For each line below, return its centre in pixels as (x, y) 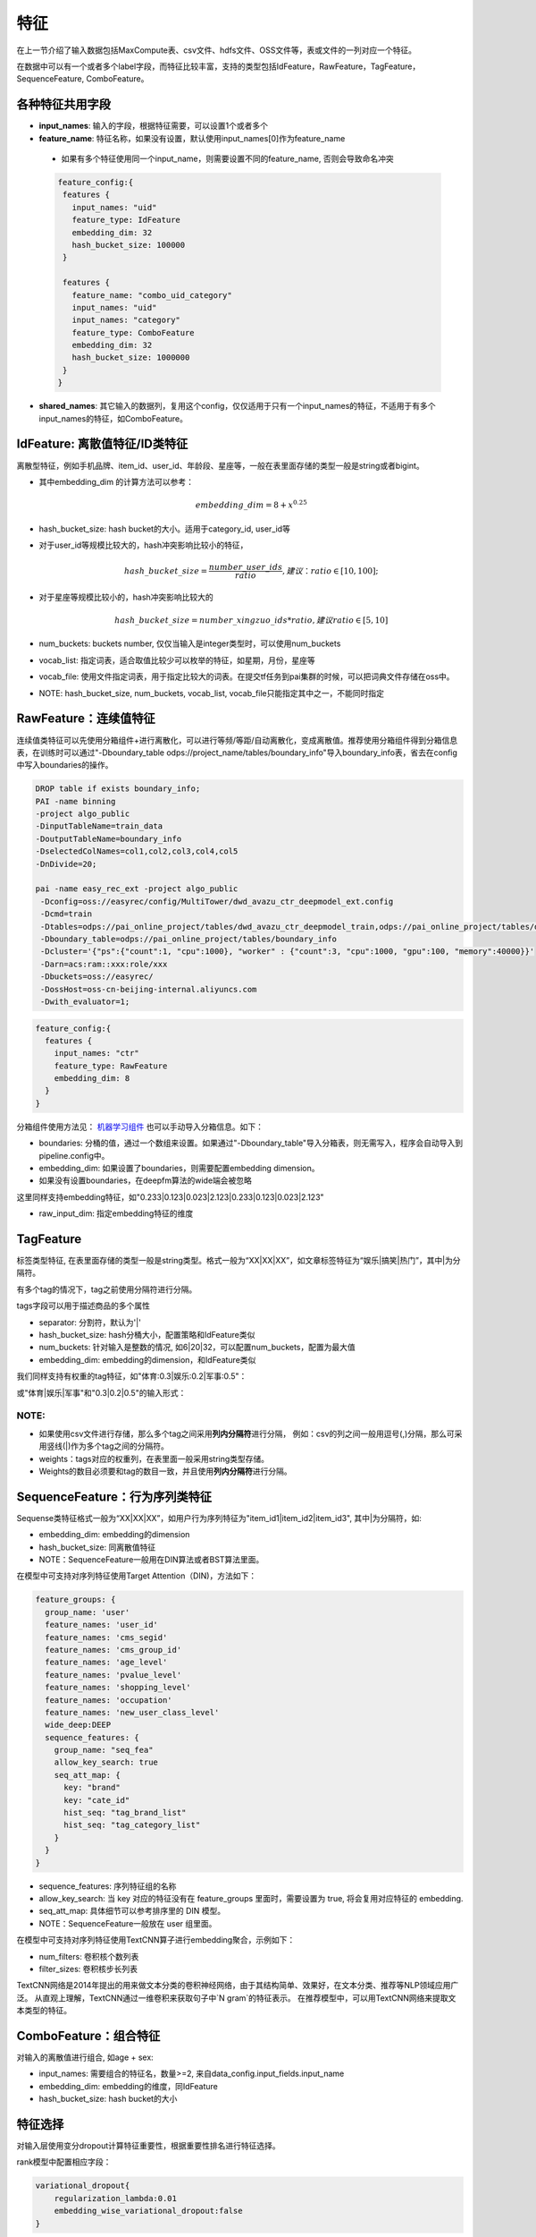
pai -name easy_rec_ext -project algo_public (137, 889)
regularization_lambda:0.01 (116, 2198)
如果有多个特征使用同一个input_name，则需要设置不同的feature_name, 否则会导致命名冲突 (227, 159)
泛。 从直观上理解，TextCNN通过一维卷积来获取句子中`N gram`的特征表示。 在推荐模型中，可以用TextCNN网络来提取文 (236, 1998)
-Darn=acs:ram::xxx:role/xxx (104, 964)
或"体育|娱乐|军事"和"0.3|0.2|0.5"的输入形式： (101, 1392)
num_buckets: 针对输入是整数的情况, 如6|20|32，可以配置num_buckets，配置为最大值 (197, 1348)
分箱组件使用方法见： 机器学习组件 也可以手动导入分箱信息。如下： (140, 1127)
